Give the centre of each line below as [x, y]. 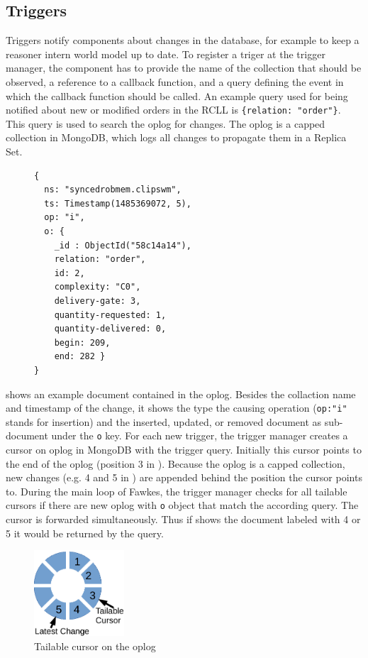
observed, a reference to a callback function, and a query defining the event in [175, 81]
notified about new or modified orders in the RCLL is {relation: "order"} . [173, 110]
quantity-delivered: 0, [110, 329]
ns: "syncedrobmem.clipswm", [113, 190]
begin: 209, [82, 342]
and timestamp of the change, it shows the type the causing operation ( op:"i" [177, 408]
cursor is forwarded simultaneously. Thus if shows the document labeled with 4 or [183, 519]
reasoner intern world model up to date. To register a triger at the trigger [166, 54]
